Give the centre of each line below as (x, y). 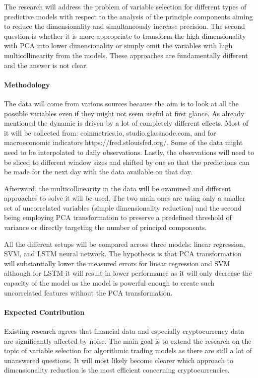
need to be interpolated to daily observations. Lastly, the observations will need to (129, 152)
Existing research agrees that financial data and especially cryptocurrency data (124, 331)
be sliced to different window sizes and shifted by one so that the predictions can (127, 162)
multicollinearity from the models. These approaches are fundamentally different (126, 55)
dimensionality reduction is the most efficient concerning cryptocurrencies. (117, 370)
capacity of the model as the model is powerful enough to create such (109, 283)
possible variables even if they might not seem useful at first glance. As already (124, 113)
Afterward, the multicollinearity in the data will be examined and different (118, 188)
